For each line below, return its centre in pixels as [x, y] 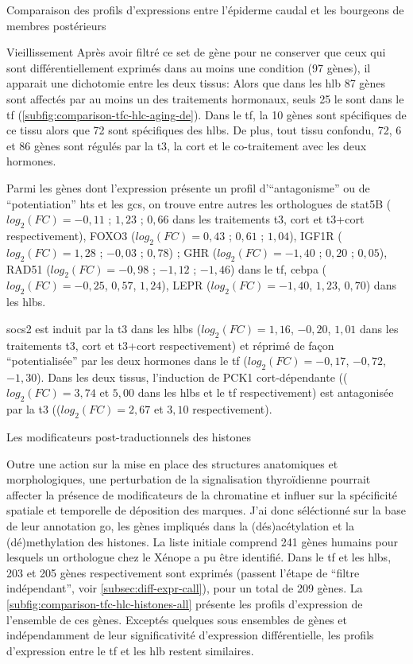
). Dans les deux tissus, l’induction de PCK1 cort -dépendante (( [192, 377]
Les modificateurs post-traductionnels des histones [129, 437]
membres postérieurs [56, 25]
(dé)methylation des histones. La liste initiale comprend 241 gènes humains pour [203, 541]
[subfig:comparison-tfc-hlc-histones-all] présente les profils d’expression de [185, 604]
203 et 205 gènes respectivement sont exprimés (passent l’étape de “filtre [183, 572]
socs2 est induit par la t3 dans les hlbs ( [104, 328]
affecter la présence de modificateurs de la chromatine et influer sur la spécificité [202, 494]
